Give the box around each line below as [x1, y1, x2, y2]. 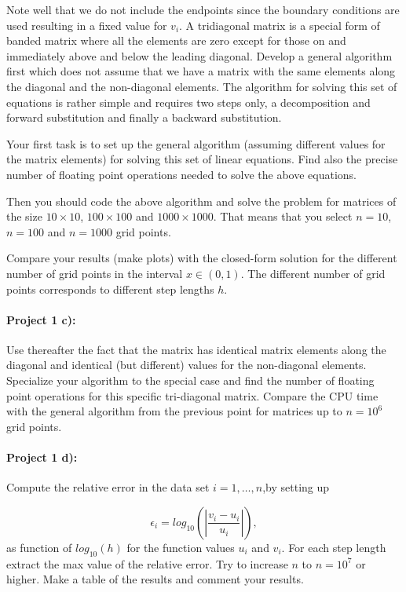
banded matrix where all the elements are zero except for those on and [6, 32, 346, 49]
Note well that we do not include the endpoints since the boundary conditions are [6, 2, 400, 17]
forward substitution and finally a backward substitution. [6, 109, 282, 126]
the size [6, 208, 42, 225]
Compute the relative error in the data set [6, 479, 210, 495]
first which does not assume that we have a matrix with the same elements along [6, 63, 396, 79]
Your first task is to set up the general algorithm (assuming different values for [6, 135, 386, 152]
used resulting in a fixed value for [6, 16, 167, 33]
